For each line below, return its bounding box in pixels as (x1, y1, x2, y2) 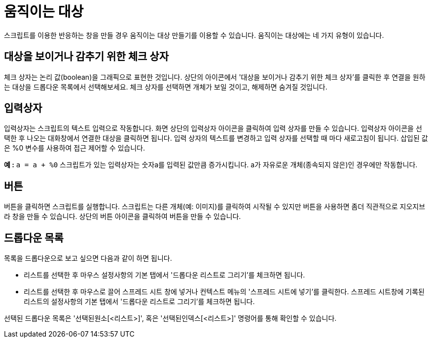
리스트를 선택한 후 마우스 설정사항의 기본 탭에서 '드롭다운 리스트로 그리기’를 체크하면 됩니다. (24, 271, 305, 280)
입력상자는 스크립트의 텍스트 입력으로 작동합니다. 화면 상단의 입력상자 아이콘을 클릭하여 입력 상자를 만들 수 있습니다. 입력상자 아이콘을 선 (4, 124, 422, 133)
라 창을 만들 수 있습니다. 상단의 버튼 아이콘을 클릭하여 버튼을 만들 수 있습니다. (4, 212, 241, 221)
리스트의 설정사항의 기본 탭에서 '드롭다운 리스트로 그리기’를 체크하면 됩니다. (24, 297, 255, 306)
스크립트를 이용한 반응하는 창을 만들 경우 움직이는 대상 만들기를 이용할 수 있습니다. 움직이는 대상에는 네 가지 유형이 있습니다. (4, 31, 384, 39)
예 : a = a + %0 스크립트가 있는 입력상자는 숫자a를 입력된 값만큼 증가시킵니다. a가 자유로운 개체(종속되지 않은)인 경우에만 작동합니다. (4, 160, 418, 169)
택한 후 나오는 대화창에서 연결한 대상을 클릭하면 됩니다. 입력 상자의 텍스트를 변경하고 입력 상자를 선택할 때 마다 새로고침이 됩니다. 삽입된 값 (4, 134, 428, 143)
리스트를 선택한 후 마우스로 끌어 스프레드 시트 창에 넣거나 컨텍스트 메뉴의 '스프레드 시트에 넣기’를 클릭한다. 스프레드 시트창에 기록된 (24, 287, 425, 296)
